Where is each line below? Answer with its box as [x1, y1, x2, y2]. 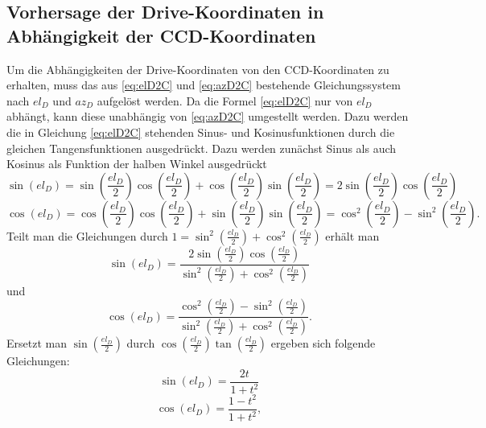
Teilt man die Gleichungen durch [6, 227, 168, 244]
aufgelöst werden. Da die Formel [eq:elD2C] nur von [97, 92, 353, 109]
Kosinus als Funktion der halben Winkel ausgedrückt [6, 155, 267, 172]
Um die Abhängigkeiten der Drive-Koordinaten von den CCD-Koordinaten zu [6, 60, 389, 77]
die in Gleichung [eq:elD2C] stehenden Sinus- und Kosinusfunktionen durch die [6, 123, 395, 140]
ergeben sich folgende [270, 335, 376, 352]
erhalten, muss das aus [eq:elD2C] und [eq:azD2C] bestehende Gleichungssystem [6, 76, 401, 93]
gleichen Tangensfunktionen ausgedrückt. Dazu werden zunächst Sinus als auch [6, 139, 397, 156]
